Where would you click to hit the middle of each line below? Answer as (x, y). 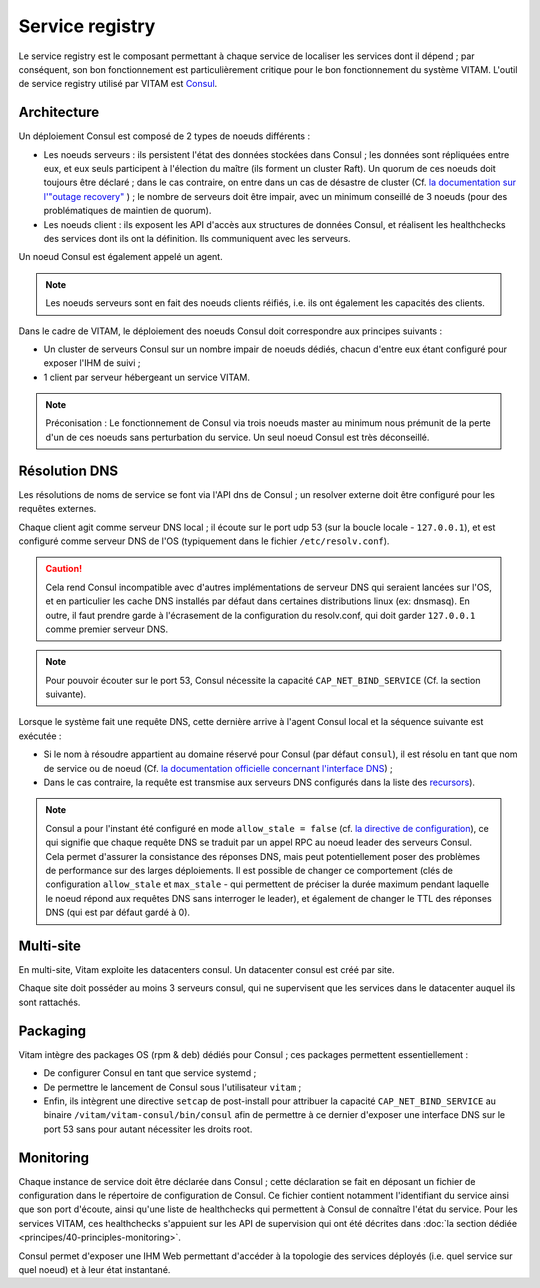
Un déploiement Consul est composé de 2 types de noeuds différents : (164, 136)
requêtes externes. (57, 509)
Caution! (64, 569)
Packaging (52, 1030)
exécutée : (40, 736)
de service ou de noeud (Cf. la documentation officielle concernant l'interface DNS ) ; (218, 768)
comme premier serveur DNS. (107, 629)
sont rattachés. (49, 1002)
